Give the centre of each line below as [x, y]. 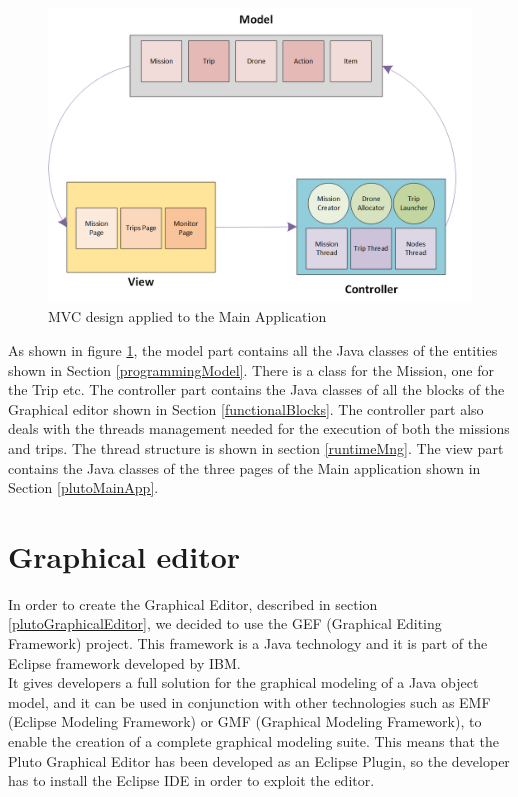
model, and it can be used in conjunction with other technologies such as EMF [249, 701]
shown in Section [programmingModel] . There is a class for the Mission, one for [251, 369]
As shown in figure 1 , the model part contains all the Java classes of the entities [253, 350]
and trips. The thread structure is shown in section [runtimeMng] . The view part [256, 447]
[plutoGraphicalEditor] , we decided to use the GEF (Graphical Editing [225, 623]
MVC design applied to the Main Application [187, 316]
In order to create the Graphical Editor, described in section [193, 603]
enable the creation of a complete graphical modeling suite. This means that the [254, 741]
